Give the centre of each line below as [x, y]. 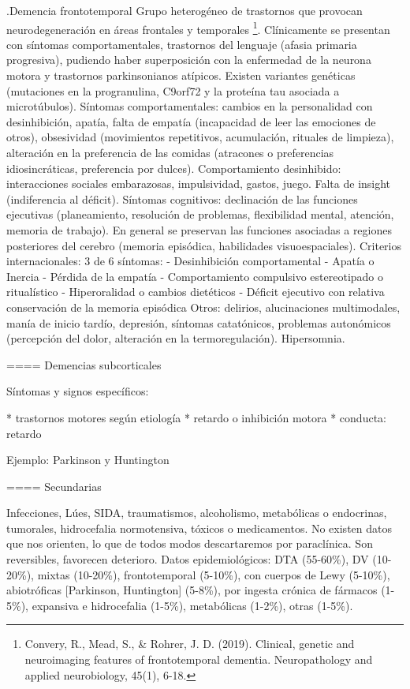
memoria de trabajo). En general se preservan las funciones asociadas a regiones [199, 229]
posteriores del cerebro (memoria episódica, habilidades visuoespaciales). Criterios [204, 245]
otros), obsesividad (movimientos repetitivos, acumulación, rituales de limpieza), [200, 137]
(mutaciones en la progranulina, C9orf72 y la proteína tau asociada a [173, 90]
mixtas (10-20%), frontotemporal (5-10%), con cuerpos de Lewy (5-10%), [214, 574]
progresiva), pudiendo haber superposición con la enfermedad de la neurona [189, 60]
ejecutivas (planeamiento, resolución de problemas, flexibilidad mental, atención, [200, 214]
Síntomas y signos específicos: [78, 391]
